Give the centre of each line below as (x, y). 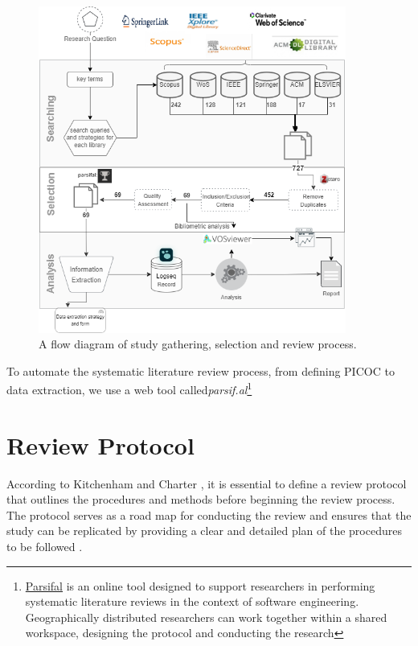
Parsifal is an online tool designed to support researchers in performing (200, 585)
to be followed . (45, 547)
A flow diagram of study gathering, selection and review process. (198, 344)
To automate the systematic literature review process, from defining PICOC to (201, 370)
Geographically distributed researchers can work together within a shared (206, 617)
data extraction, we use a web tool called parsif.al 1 (129, 388)
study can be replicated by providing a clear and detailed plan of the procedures (204, 531)
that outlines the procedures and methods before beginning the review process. (201, 499)
